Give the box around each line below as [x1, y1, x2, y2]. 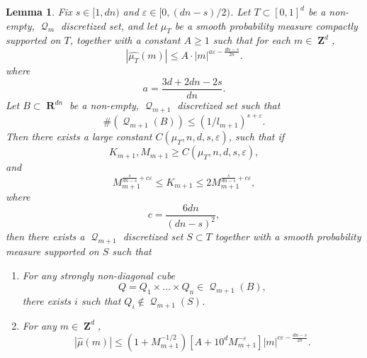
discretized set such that [177, 98, 281, 112]
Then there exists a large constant [6, 129, 152, 144]
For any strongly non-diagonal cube [22, 267, 176, 282]
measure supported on [6, 244, 99, 259]
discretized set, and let [60, 18, 157, 33]
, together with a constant [69, 33, 181, 47]
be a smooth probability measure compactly [174, 18, 358, 33]
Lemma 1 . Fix [6, 4, 72, 18]
